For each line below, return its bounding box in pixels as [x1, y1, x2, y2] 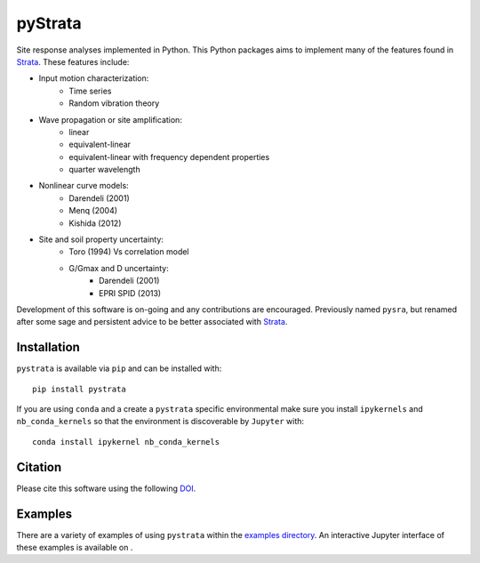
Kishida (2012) [68, 218, 122, 229]
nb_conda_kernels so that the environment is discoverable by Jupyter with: [16, 416, 305, 427]
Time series [68, 85, 112, 96]
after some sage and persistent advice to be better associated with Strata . [16, 317, 288, 327]
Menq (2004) [68, 205, 118, 216]
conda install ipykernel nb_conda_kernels [32, 437, 220, 446]
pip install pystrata [32, 383, 126, 394]
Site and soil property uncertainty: [38, 234, 164, 245]
